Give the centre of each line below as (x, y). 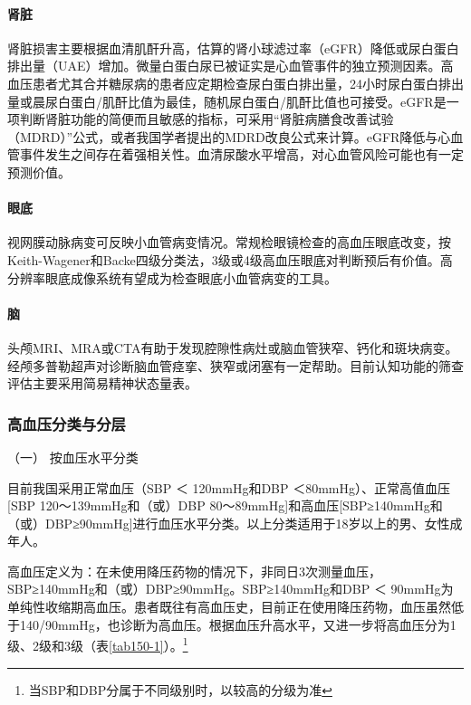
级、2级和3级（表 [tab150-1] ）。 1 (98, 644)
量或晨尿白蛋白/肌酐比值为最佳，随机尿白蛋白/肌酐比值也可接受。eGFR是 (227, 101)
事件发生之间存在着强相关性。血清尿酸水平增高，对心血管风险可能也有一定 (241, 154)
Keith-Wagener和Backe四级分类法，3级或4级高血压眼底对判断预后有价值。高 (230, 259)
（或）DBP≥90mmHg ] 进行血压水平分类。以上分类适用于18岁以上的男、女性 (229, 523)
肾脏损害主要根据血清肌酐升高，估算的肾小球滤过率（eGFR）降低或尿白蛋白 (233, 48)
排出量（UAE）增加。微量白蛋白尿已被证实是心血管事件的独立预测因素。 (224, 66)
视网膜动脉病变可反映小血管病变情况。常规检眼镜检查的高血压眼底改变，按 (229, 242)
